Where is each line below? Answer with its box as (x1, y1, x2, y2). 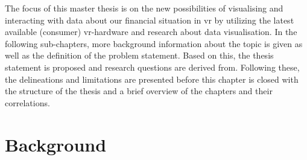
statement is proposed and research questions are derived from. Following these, (5, 60, 300, 73)
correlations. (5, 96, 50, 109)
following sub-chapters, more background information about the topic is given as (5, 37, 303, 50)
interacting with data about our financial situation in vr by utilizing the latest (5, 13, 294, 26)
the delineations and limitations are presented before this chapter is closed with (5, 72, 299, 85)
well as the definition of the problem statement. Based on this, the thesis (5, 49, 274, 62)
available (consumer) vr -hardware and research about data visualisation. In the (5, 25, 297, 38)
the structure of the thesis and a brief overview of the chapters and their (5, 85, 273, 97)
